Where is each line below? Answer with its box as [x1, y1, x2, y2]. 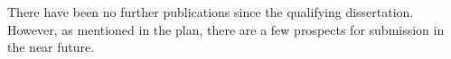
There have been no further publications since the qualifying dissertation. [7, 3, 414, 21]
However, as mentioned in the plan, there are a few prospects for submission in [7, 20, 445, 38]
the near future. [7, 38, 95, 56]
